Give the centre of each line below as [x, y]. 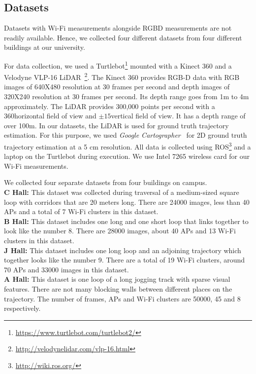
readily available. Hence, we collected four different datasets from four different [123, 37]
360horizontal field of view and [50, 116]
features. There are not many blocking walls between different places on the [118, 289]
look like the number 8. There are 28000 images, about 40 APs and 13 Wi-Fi [120, 231]
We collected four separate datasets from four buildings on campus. [106, 182]
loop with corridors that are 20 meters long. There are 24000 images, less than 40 [127, 202]
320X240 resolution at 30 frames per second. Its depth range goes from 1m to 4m [127, 96]
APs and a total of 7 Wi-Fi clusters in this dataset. [81, 211]
